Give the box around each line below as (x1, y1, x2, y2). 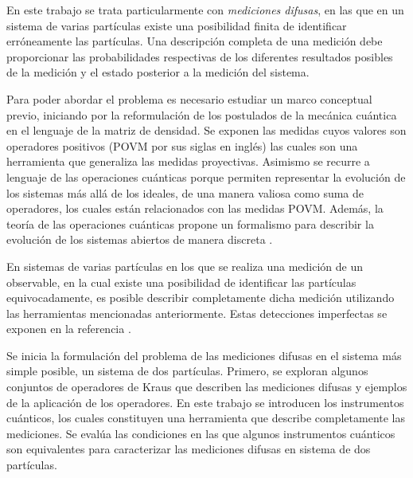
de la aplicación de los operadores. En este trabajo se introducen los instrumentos (6, 394, 404, 410)
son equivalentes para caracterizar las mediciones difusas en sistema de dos (6, 441, 371, 457)
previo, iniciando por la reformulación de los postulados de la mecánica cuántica (6, 106, 397, 123)
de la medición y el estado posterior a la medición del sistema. (6, 64, 310, 80)
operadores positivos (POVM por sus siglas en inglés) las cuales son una (6, 137, 358, 154)
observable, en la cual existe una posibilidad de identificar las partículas (6, 273, 357, 290)
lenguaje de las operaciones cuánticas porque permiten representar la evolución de (6, 168, 406, 185)
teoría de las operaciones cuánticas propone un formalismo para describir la (6, 215, 374, 232)
